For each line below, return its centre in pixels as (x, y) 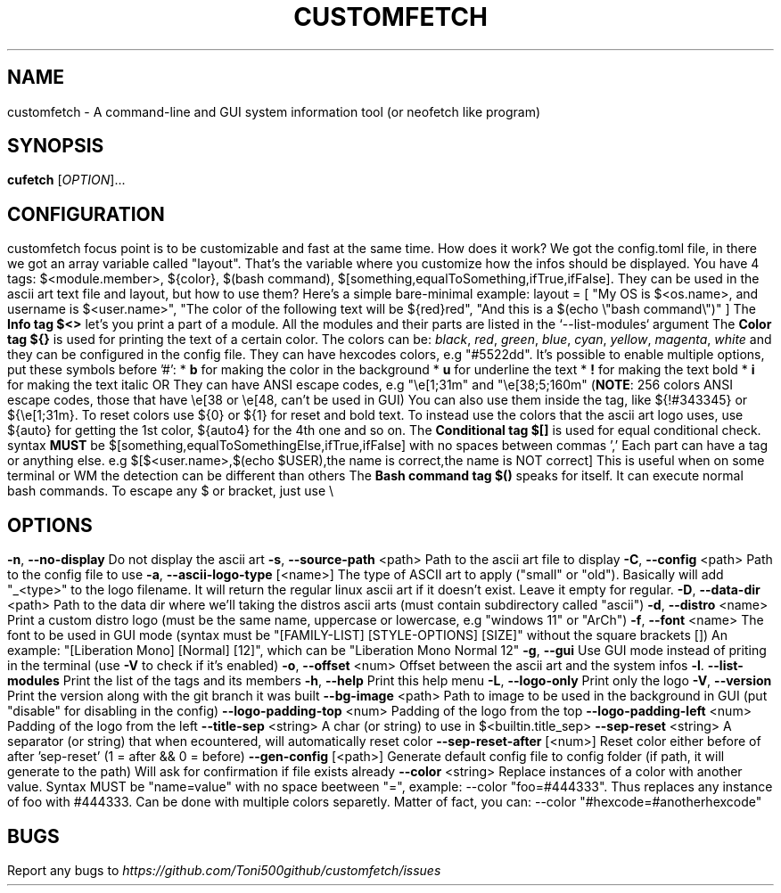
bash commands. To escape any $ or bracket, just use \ (171, 491)
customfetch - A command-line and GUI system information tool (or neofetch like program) (274, 111)
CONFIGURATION (86, 214)
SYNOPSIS (56, 146)
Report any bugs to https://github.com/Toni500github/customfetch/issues (224, 870)
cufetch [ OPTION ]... (66, 180)
